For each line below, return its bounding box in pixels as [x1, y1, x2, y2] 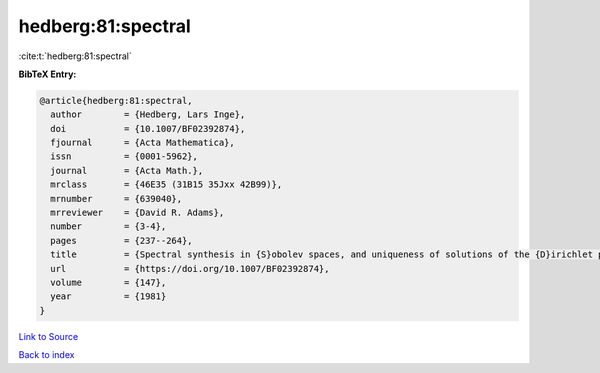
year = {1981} [50, 291, 167, 302]
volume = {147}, [50, 277, 167, 288]
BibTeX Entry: [18, 68, 77, 80]
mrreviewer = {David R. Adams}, [50, 207, 225, 219]
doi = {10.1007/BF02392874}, [50, 123, 246, 134]
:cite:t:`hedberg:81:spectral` [18, 50, 132, 62]
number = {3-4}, [50, 221, 167, 232]
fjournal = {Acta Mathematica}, [50, 137, 235, 149]
